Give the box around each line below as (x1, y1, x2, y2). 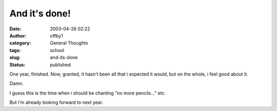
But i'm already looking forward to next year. (9, 99, 104, 105)
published (50, 62, 71, 68)
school (50, 47, 64, 53)
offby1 (50, 32, 64, 39)
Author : (9, 32, 27, 39)
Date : (9, 26, 22, 32)
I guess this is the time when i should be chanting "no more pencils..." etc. (9, 90, 166, 96)
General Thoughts (50, 40, 88, 46)
